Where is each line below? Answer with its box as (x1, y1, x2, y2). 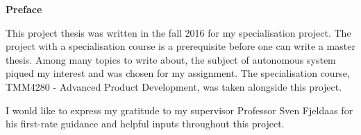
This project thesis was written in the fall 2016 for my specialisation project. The (6, 25, 351, 39)
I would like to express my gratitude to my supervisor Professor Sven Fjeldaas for (6, 102, 353, 117)
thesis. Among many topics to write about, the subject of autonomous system (6, 52, 336, 66)
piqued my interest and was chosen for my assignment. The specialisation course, (6, 66, 350, 80)
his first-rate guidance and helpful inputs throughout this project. (6, 116, 285, 131)
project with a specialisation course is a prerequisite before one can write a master (6, 39, 355, 53)
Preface (6, 2, 42, 16)
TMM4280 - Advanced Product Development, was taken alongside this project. (6, 79, 342, 93)
